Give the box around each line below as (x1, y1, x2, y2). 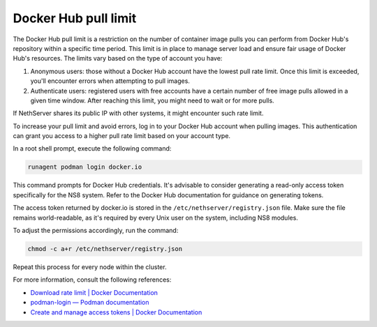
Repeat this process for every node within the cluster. (13, 262, 167, 271)
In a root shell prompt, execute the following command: (13, 144, 172, 153)
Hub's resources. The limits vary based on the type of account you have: (13, 54, 223, 63)
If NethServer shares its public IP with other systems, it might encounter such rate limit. (13, 109, 264, 118)
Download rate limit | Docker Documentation (30, 288, 158, 296)
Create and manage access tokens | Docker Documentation (30, 307, 202, 317)
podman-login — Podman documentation (30, 298, 149, 307)
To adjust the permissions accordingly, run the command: (13, 226, 179, 234)
